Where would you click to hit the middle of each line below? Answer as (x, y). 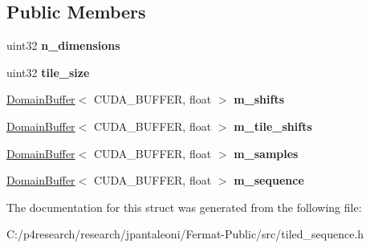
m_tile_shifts (273, 126)
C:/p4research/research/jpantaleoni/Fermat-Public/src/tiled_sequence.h (185, 234)
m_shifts (259, 99)
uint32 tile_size (48, 72)
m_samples (266, 153)
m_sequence (269, 180)
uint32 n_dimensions (63, 45)
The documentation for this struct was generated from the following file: (184, 207)
